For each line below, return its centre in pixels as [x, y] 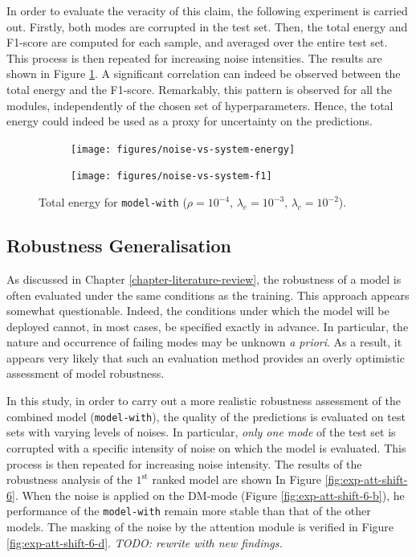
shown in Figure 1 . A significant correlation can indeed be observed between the [204, 74]
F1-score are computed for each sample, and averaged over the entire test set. [197, 42]
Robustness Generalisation [119, 246]
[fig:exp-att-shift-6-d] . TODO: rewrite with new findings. [145, 542]
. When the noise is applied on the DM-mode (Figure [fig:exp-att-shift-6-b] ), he [210, 495]
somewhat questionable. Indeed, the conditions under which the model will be [198, 311]
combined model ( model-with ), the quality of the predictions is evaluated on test [206, 416]
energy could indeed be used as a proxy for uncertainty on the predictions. [190, 121]
